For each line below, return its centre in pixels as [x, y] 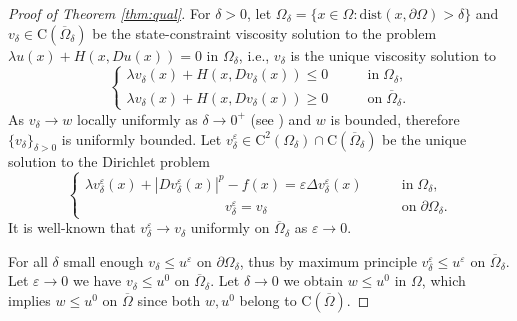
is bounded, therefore [395, 118]
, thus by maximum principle [328, 260]
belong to [268, 299]
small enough [103, 260]
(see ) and [281, 118]
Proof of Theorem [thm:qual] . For [109, 13]
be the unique [424, 138]
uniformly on [230, 227]
